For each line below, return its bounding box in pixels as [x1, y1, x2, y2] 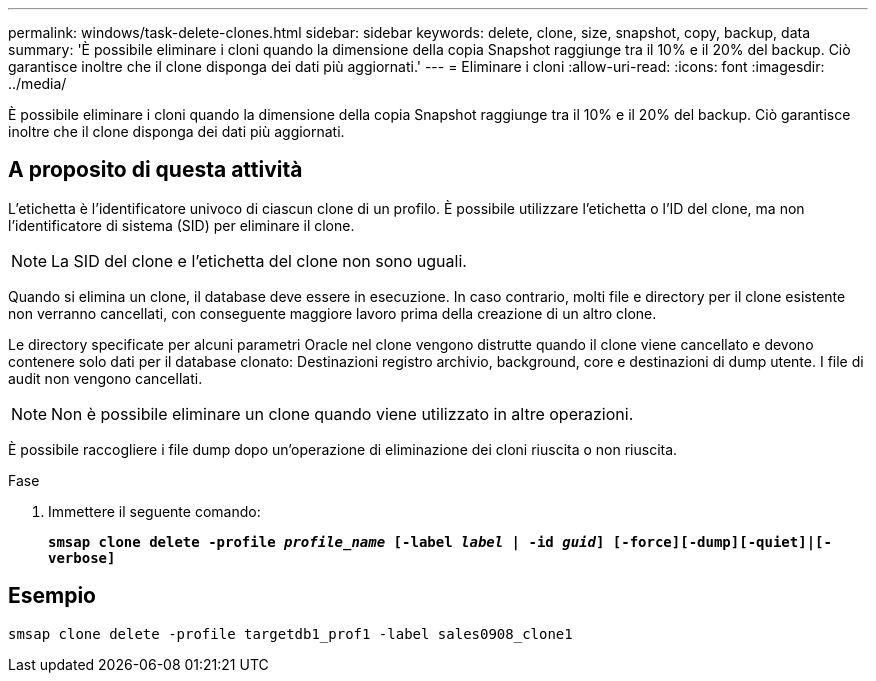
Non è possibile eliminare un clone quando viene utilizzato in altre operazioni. [51, 403, 634, 424]
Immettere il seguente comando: [48, 502, 261, 520]
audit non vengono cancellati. [8, 369, 203, 387]
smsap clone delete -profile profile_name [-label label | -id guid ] [48, 533, 605, 550]
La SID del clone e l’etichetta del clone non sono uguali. [51, 250, 467, 271]
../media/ [8, 75, 67, 92]
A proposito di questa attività [8, 157, 303, 183]
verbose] [48, 549, 116, 566]
